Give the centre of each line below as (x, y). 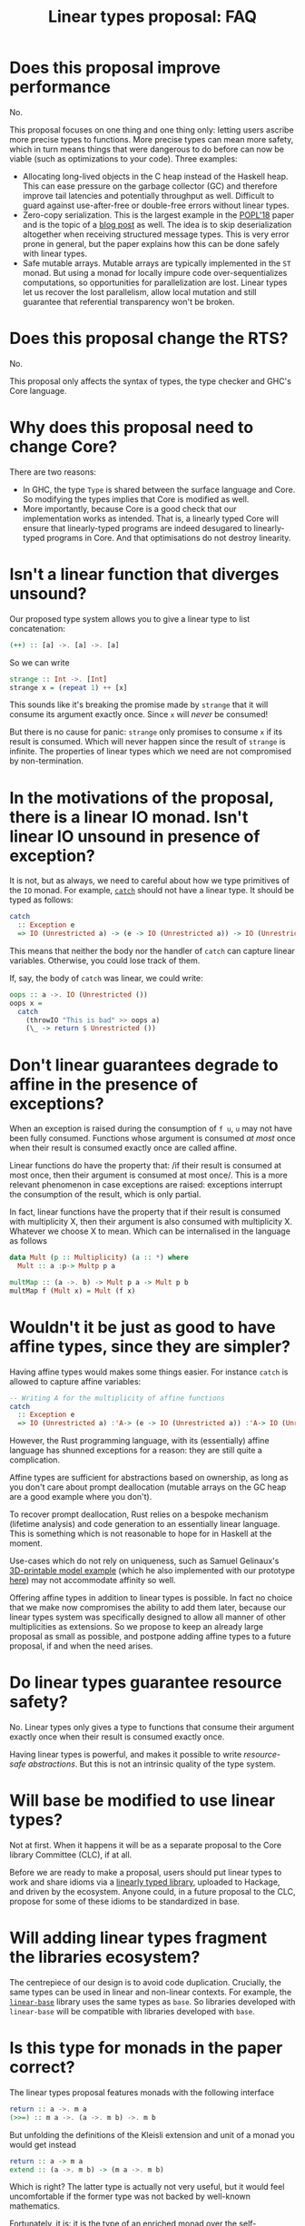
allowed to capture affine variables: (75, 1381)
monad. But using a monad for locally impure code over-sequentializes (155, 272)
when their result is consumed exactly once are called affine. (123, 1148)
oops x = (26, 1003)
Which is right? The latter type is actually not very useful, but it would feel (147, 2187)
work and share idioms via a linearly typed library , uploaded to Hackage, (145, 1882)
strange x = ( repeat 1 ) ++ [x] (69, 687)
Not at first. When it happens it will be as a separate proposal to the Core (146, 1846)
